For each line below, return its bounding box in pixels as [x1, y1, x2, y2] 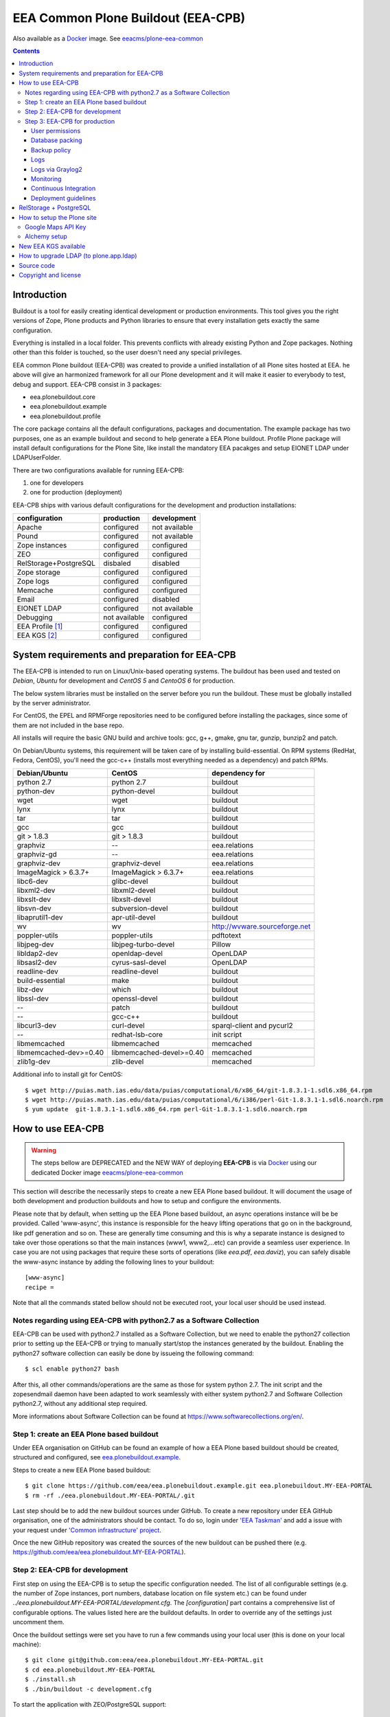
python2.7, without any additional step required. [12, 1400, 148, 1408]
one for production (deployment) [30, 488, 123, 497]
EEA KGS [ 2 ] [16, 630, 58, 640]
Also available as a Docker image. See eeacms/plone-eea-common [12, 34, 204, 43]
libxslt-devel [111, 895, 151, 905]
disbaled [103, 558, 131, 568]
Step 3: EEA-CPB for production [25, 117, 115, 125]
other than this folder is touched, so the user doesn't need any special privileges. [12, 348, 242, 356]
